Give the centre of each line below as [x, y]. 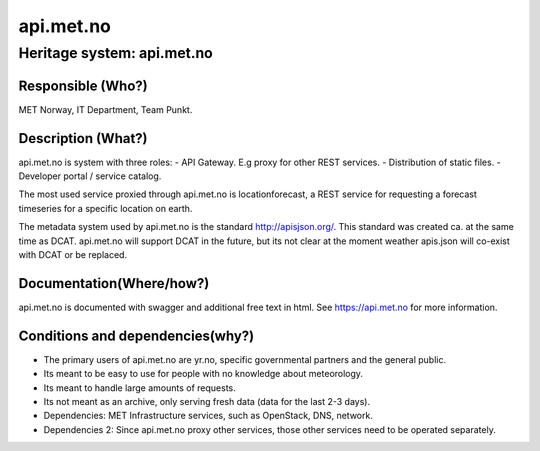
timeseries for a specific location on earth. [105, 208]
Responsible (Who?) [83, 85]
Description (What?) [83, 138]
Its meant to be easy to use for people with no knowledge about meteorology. [203, 374]
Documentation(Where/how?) [114, 283]
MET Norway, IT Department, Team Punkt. [105, 109]
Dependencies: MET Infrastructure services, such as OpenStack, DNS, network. [208, 416]
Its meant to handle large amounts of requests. [139, 387]
